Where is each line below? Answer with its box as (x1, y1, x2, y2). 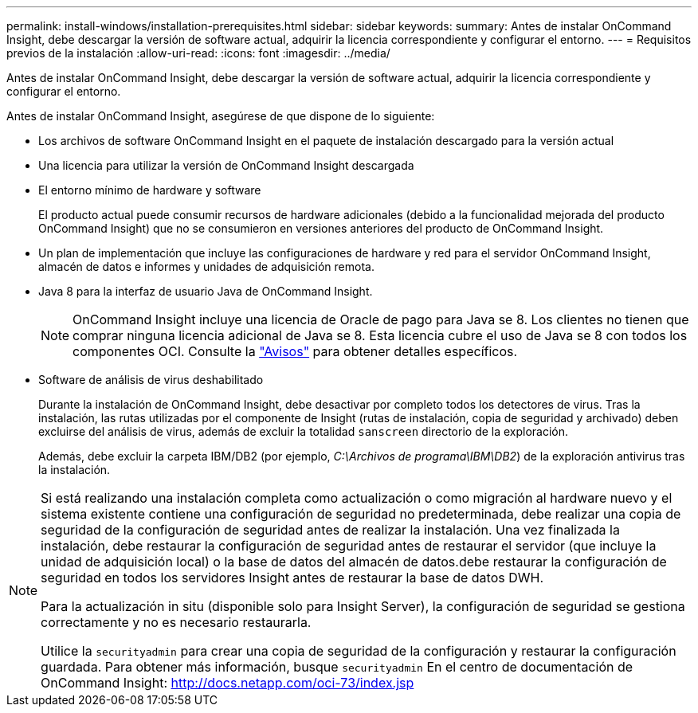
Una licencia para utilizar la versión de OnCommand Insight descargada (38, 159, 414, 172)
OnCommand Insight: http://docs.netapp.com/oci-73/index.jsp (41, 675, 414, 691)
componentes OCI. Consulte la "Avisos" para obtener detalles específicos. (73, 343, 518, 359)
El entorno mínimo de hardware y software (38, 183, 261, 197)
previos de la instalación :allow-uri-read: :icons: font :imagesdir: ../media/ (6, 46, 390, 60)
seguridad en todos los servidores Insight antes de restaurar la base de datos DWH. (41, 570, 543, 586)
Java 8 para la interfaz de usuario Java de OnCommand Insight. (38, 284, 373, 298)
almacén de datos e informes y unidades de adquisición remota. (38, 260, 374, 273)
